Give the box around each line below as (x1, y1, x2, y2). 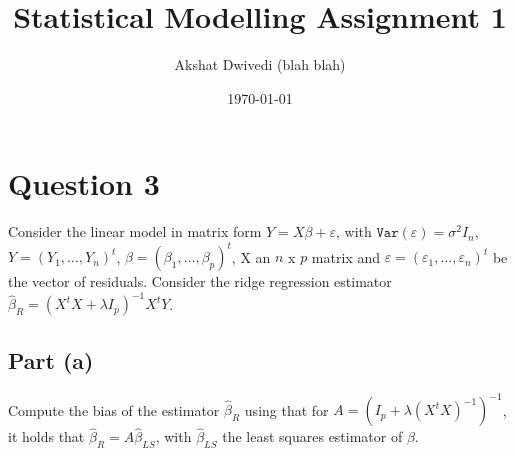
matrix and (311, 246, 380, 267)
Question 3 (8, 163, 160, 204)
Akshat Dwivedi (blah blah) (174, 54, 346, 75)
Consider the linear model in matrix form (8, 221, 262, 242)
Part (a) (8, 344, 94, 375)
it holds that (8, 426, 85, 447)
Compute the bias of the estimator (8, 399, 220, 420)
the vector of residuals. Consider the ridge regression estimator (8, 271, 392, 292)
